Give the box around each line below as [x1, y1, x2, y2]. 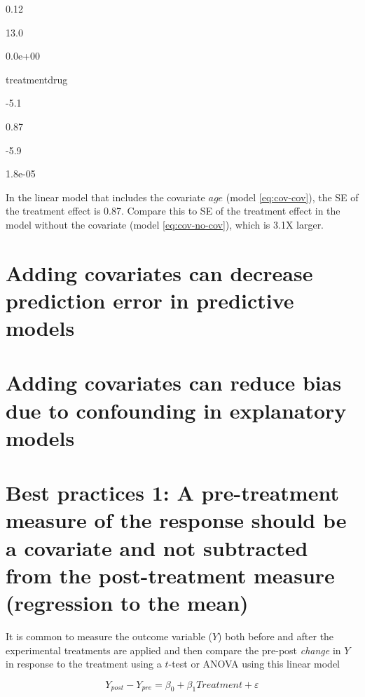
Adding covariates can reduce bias [6, 368, 342, 397]
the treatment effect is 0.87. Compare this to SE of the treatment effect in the [6, 203, 340, 218]
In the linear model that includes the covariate [6, 189, 205, 204]
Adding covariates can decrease [6, 258, 313, 287]
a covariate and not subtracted [6, 533, 308, 562]
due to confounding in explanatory [6, 395, 347, 424]
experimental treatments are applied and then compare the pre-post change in [6, 642, 341, 657]
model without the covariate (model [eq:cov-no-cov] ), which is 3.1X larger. [6, 217, 324, 231]
